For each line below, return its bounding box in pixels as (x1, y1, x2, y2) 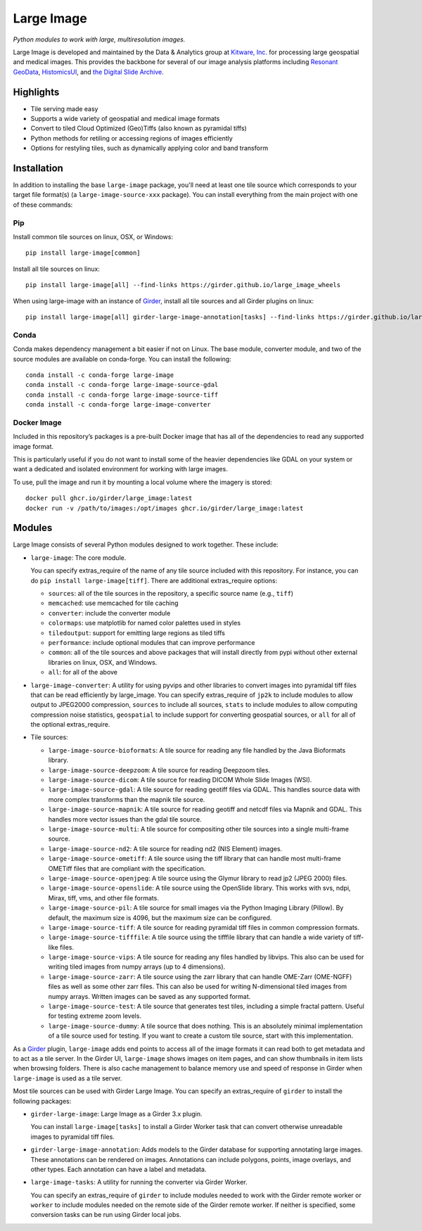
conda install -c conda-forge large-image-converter (25, 401, 211, 409)
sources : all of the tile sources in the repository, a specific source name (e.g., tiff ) (48, 589, 294, 598)
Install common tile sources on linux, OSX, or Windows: (13, 233, 174, 241)
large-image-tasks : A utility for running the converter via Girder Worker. (30, 1178, 248, 1187)
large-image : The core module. (30, 553, 127, 562)
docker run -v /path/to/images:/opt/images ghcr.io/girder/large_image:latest (25, 504, 304, 512)
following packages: (13, 1097, 72, 1105)
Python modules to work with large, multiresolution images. (13, 35, 186, 44)
